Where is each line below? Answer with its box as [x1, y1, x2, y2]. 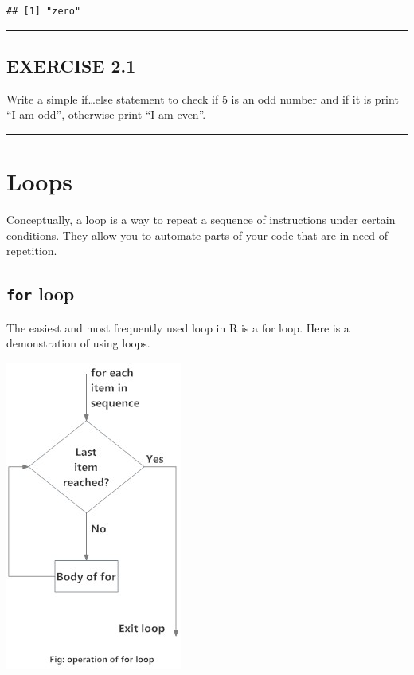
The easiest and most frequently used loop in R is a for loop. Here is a [6, 319, 350, 336]
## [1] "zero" [6, 6, 81, 17]
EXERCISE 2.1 [6, 53, 136, 77]
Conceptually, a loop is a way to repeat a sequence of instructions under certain [6, 211, 396, 228]
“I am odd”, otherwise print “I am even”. [6, 106, 206, 123]
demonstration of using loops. [6, 335, 150, 351]
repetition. [6, 242, 57, 259]
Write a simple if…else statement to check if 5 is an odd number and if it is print [6, 90, 399, 107]
